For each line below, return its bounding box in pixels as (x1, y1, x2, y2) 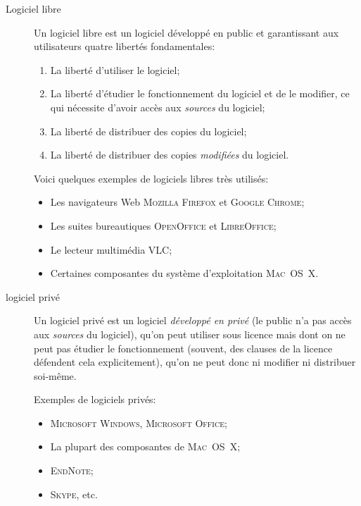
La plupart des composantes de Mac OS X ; (50, 439, 241, 454)
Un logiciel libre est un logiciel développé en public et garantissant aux (34, 25, 339, 39)
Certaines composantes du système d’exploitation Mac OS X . (50, 266, 319, 280)
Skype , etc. (50, 486, 98, 501)
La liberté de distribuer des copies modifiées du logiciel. (50, 147, 289, 162)
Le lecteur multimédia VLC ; (50, 242, 172, 257)
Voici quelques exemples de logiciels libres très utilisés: (34, 171, 269, 185)
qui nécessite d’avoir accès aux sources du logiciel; (50, 99, 265, 114)
